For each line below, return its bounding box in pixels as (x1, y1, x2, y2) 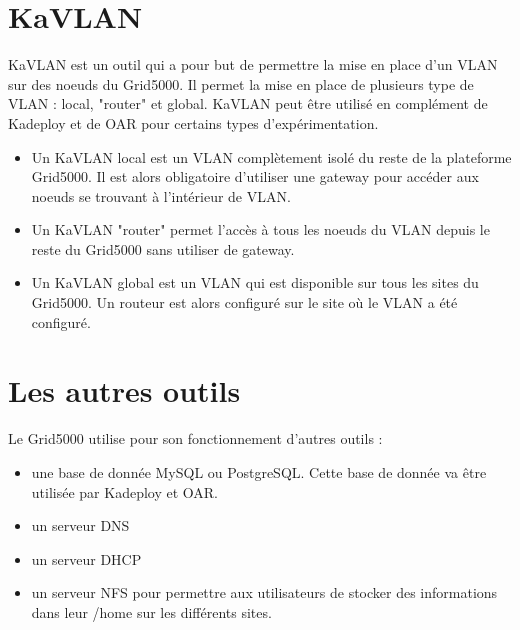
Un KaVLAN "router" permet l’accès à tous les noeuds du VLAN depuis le (31, 219, 490, 240)
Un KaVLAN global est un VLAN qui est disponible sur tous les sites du (31, 272, 479, 293)
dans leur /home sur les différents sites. (31, 601, 272, 622)
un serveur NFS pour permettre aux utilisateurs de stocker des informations (31, 582, 498, 603)
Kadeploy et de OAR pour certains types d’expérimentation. (8, 112, 379, 133)
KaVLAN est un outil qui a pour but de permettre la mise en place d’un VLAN (8, 54, 498, 75)
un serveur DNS (31, 515, 130, 536)
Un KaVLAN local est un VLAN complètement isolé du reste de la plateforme (31, 146, 512, 167)
